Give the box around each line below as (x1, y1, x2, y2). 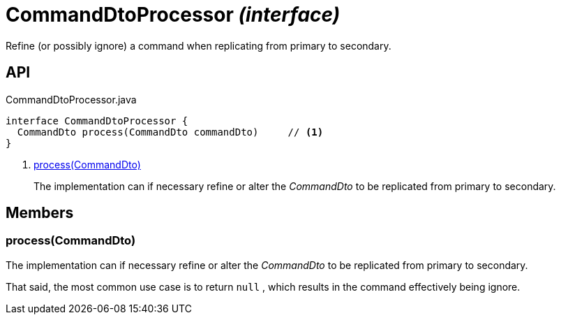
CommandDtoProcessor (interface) (6, 3, 341, 27)
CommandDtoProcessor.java (6, 93, 137, 106)
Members (6, 204, 74, 222)
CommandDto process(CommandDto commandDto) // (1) (17, 126, 324, 138)
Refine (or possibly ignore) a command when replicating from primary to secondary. (6, 39, 391, 52)
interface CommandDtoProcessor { (6, 115, 188, 126)
